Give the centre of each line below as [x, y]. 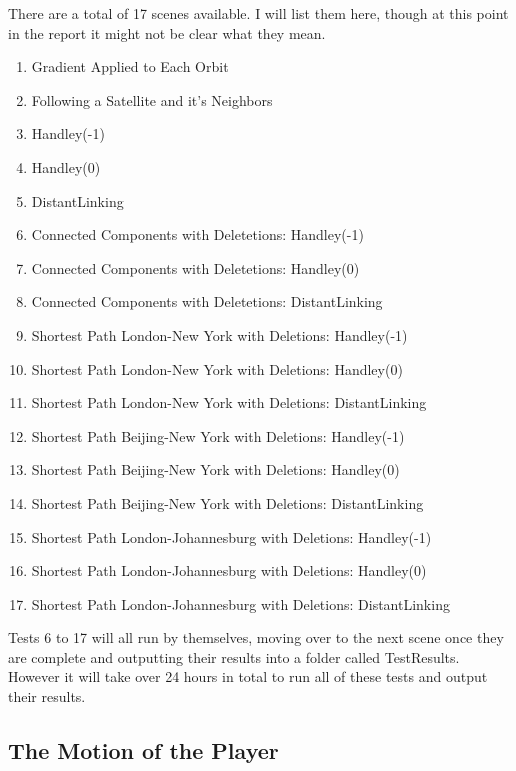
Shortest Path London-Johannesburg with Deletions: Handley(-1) [231, 536]
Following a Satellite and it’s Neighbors [152, 99]
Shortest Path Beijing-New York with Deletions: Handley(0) [215, 469]
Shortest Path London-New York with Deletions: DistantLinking [229, 402]
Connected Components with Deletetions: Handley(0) [195, 267]
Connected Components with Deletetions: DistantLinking [207, 301]
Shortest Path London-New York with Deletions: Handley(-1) [219, 334]
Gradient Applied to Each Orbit [130, 66]
